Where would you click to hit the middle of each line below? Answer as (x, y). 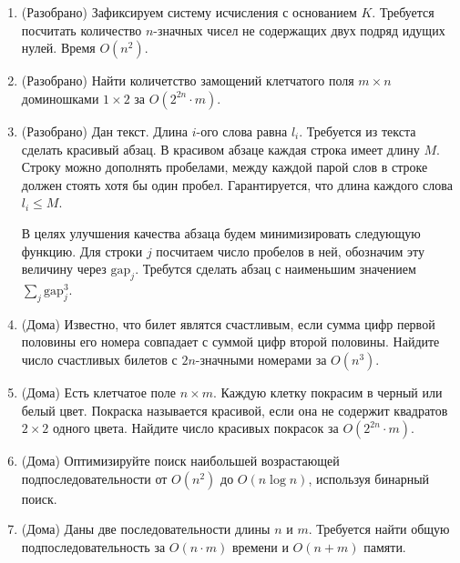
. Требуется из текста (358, 131)
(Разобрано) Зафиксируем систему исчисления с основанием (189, 12)
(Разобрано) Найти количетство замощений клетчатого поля (188, 80)
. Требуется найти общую (379, 529)
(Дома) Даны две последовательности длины (146, 529)
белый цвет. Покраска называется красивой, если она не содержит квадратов (235, 410)
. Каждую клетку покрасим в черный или (327, 392)
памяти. (385, 546)
